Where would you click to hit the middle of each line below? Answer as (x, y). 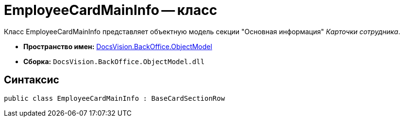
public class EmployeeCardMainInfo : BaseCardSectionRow (115, 98)
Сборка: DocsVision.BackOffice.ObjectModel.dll (114, 61)
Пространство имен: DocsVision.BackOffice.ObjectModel (118, 46)
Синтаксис (32, 80)
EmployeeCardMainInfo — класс (111, 10)
